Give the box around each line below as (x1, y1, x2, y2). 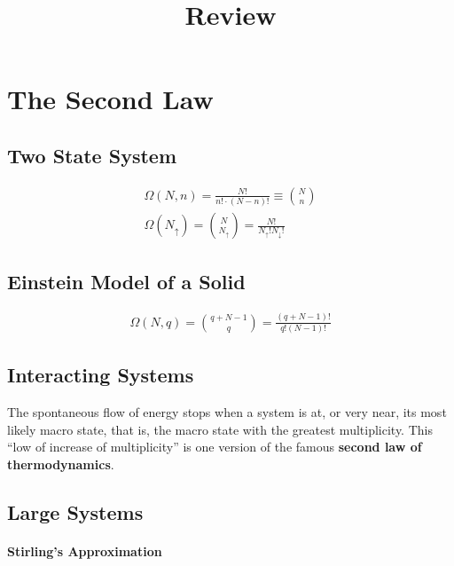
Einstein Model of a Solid (7, 267, 246, 295)
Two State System (7, 141, 176, 169)
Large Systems (7, 498, 144, 525)
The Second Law (7, 81, 214, 117)
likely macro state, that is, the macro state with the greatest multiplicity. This (7, 420, 433, 438)
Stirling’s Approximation (7, 541, 162, 560)
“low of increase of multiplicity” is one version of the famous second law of (7, 437, 422, 456)
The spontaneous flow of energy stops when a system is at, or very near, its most (7, 403, 447, 421)
